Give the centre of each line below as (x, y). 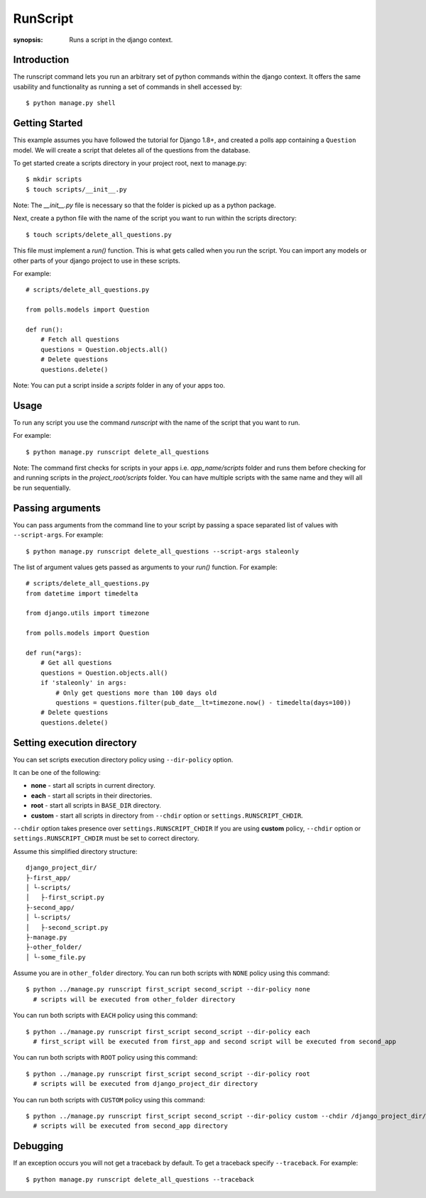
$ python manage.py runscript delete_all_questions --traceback (140, 1179)
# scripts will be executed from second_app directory (131, 1126)
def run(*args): (54, 653)
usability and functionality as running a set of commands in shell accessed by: (127, 87)
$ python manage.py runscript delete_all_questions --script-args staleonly (163, 551)
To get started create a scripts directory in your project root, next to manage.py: (130, 163)
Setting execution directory (75, 743)
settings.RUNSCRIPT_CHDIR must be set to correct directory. (106, 838)
